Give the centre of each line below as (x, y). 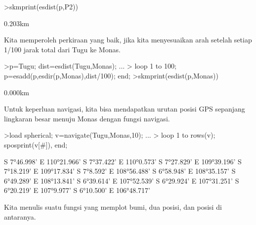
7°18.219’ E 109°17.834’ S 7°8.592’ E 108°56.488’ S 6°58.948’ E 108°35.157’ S (120, 171)
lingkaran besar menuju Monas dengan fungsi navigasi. (87, 118)
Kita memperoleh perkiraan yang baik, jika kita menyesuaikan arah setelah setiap (128, 40)
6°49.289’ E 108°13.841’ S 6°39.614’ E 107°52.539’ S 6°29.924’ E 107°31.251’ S (122, 180)
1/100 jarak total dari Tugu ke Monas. (62, 49)
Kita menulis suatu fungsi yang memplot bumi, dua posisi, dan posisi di (113, 206)
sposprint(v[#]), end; (36, 144)
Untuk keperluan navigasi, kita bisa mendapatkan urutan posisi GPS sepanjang (125, 109)
